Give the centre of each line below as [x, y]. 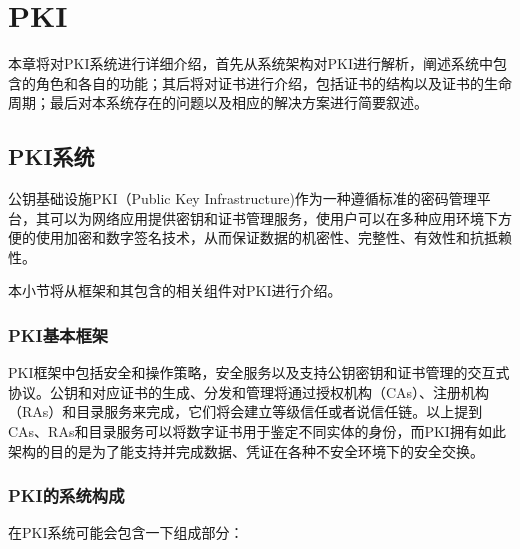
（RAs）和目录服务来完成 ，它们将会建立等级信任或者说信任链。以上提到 [245, 411]
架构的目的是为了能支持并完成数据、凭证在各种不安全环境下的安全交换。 [246, 450]
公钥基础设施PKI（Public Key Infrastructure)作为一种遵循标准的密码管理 [242, 198]
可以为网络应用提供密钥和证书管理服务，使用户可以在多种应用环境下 [273, 217]
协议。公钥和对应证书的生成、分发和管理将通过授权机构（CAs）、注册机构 [249, 391]
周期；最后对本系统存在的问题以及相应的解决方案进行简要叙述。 [218, 102]
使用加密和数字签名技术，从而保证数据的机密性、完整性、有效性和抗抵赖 [273, 237]
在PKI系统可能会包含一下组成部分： [126, 532]
